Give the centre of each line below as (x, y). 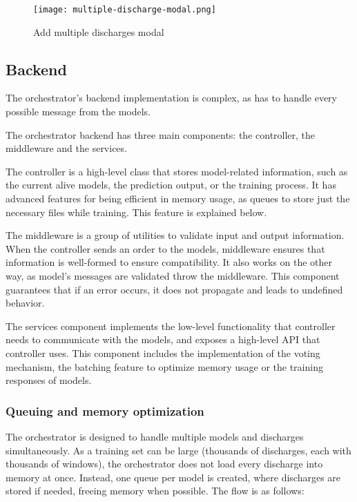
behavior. (25, 303)
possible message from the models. (78, 112)
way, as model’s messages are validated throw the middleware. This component (173, 275)
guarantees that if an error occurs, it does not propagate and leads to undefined (174, 289)
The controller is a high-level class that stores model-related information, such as (177, 171)
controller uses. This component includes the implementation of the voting (163, 353)
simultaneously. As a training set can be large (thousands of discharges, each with (178, 450)
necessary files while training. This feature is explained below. (136, 212)
